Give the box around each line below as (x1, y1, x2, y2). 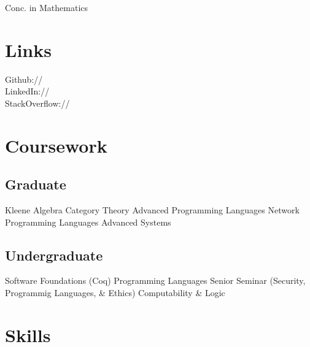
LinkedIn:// (5, 85, 50, 97)
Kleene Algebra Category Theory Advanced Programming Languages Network (5, 204, 300, 216)
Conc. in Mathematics (5, 1, 88, 13)
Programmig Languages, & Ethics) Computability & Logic (5, 286, 225, 299)
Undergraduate (5, 245, 103, 264)
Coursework (5, 132, 107, 158)
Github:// (5, 72, 43, 85)
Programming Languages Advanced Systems (5, 215, 171, 228)
